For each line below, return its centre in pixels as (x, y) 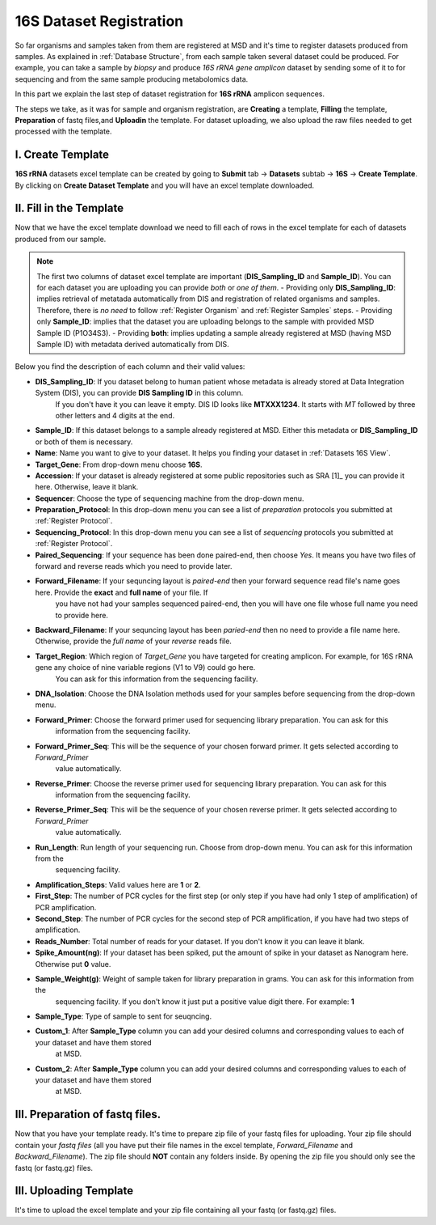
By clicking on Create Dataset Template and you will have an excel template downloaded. (165, 185)
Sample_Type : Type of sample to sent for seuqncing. (124, 1016)
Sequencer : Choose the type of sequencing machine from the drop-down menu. (170, 498)
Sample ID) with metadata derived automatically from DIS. (133, 344)
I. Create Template (62, 155)
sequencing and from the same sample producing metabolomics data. (132, 79)
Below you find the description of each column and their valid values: (130, 367)
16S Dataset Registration (99, 21)
